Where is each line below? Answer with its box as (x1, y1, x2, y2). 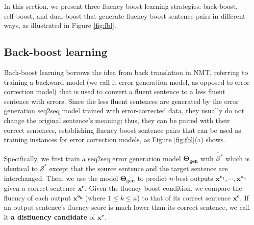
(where (85, 192, 105, 202)
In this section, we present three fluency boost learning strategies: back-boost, (4, 1, 238, 11)
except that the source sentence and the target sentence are (49, 163, 228, 173)
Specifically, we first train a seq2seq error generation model (4, 153, 181, 163)
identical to (4, 163, 38, 173)
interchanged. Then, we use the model (4, 173, 118, 183)
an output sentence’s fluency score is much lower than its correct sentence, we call (4, 202, 250, 212)
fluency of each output (4, 192, 71, 202)
